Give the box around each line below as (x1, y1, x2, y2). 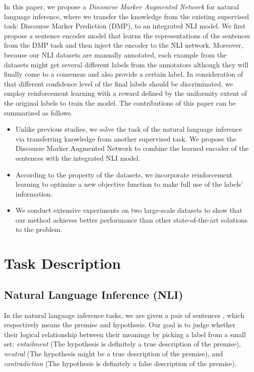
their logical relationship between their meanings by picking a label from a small (4, 329, 246, 339)
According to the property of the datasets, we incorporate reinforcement (15, 169, 233, 179)
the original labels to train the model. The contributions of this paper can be (4, 97, 236, 108)
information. (15, 188, 53, 199)
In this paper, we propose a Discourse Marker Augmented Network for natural (4, 1, 239, 11)
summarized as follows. (4, 107, 73, 117)
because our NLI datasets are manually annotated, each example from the (4, 49, 227, 59)
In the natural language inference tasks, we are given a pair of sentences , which (4, 310, 245, 320)
